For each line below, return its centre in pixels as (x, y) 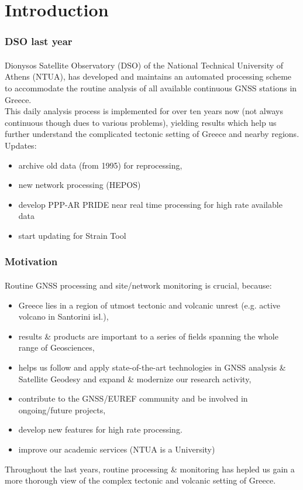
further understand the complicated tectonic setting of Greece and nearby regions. (152, 134)
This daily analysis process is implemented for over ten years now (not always (144, 111)
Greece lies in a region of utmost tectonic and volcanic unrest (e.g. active (149, 305)
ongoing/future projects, (62, 410)
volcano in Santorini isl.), (63, 316)
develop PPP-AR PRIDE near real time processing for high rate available (150, 204)
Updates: (21, 145)
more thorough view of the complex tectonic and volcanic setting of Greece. (140, 480)
